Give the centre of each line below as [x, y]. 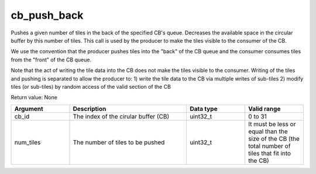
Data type [204, 109]
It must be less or [272, 124]
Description [90, 109]
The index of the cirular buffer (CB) [121, 116]
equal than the [268, 131]
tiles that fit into [269, 153]
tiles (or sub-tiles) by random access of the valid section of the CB [91, 86]
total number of [269, 146]
